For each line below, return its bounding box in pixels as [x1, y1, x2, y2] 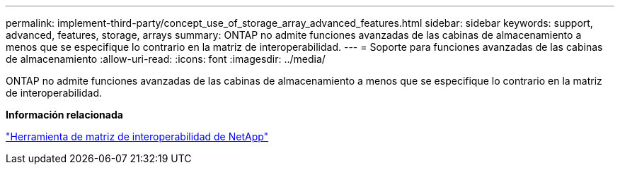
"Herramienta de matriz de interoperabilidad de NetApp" [6, 130, 269, 142]
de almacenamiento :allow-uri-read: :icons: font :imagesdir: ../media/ [6, 53, 326, 65]
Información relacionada [6, 109, 123, 121]
